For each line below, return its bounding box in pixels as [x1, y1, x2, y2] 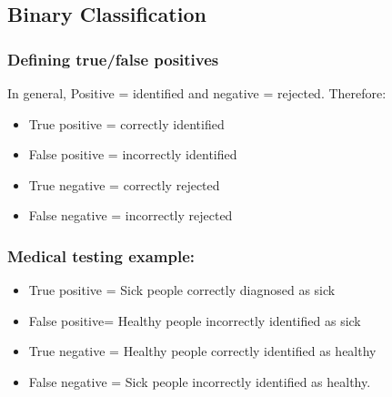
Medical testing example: [7, 244, 196, 267]
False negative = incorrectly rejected [28, 206, 233, 225]
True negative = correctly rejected [28, 175, 220, 194]
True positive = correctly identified [28, 114, 225, 133]
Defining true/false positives [7, 47, 219, 70]
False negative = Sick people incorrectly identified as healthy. [28, 372, 371, 391]
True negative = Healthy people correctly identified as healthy [28, 341, 377, 361]
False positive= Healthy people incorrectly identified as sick [28, 310, 361, 330]
